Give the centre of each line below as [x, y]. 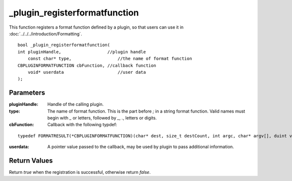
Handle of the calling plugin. [76, 104]
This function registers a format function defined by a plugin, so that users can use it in [96, 27]
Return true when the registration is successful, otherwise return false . [80, 172]
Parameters [27, 93]
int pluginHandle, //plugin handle [82, 52]
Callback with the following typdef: [82, 125]
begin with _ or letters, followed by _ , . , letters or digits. [102, 118]
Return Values [31, 160]
